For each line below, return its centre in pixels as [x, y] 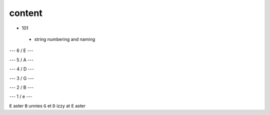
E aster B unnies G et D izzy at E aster [47, 105]
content [26, 13]
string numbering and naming [64, 39]
